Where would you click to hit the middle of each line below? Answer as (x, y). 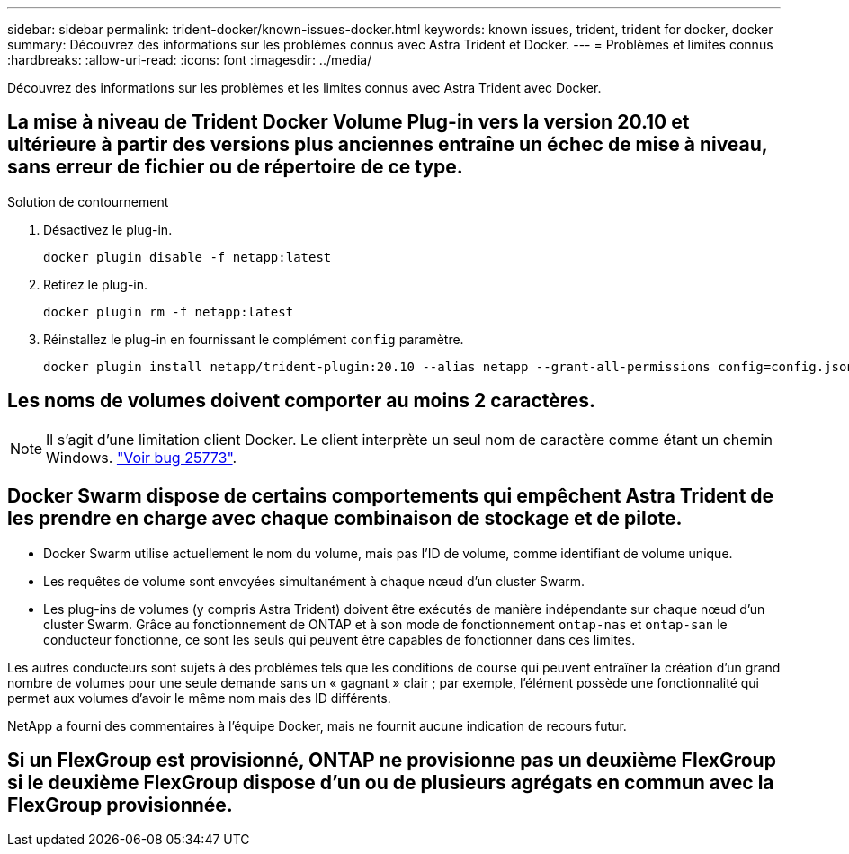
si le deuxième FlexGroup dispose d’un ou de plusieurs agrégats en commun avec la (391, 782)
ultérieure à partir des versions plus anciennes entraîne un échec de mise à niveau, (388, 145)
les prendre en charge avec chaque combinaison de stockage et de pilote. (345, 519)
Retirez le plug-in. (96, 284)
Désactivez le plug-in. (108, 229)
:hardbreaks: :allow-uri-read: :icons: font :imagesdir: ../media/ (190, 60)
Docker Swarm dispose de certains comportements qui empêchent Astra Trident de (391, 496)
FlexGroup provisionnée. (120, 805)
